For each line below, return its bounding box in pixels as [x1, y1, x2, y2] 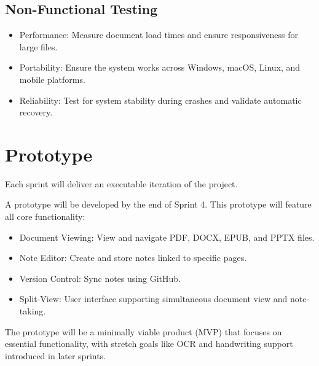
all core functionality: [5, 210, 85, 223]
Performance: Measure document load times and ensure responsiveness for [19, 28, 299, 41]
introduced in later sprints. [5, 349, 106, 362]
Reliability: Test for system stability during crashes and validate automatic [19, 93, 302, 106]
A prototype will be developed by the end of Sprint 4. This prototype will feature [5, 198, 312, 211]
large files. [19, 40, 58, 53]
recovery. [19, 106, 53, 119]
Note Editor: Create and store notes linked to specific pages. [19, 251, 247, 264]
